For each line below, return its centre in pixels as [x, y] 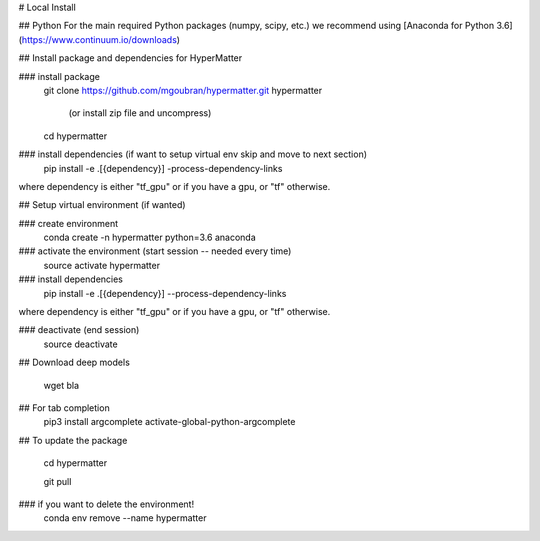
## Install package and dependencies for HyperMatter [130, 58]
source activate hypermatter [101, 265]
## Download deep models [74, 362]
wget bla [61, 385]
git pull [57, 481]
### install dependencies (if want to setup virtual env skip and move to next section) [193, 154]
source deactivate [81, 344]
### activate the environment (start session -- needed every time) [155, 251]
